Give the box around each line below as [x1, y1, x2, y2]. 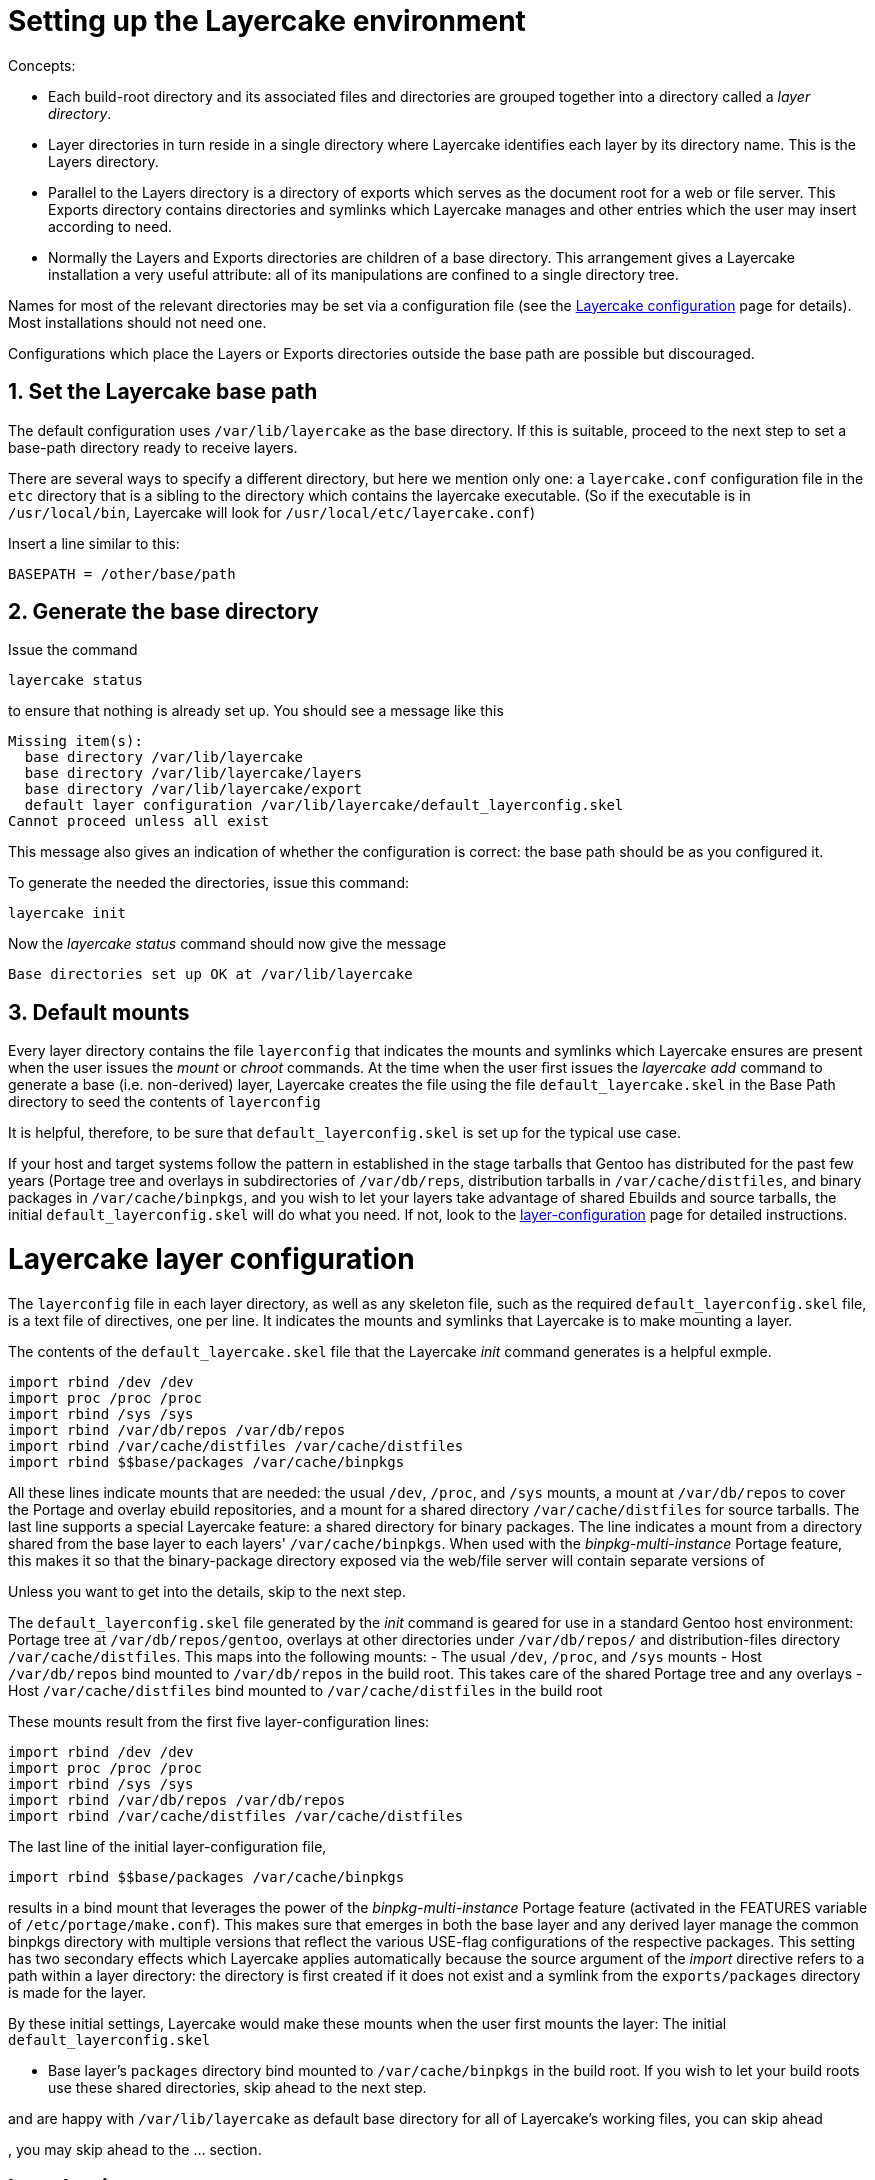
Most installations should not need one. [8, 313, 267, 331]
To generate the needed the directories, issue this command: [8, 874, 409, 892]
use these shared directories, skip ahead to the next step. [48, 2078, 427, 2096]
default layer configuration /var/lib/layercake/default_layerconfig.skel [24, 797, 624, 814]
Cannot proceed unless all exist [8, 813, 270, 830]
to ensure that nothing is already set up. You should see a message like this [8, 702, 504, 720]
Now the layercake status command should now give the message [8, 935, 447, 953]
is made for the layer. [8, 1983, 147, 2001]
